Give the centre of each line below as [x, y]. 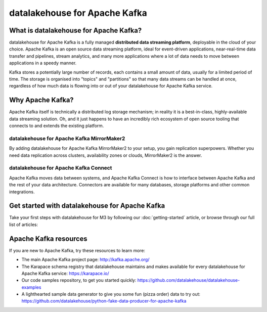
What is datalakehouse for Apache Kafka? [75, 30]
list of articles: [23, 224]
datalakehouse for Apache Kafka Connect [61, 168]
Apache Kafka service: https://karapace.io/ [65, 273]
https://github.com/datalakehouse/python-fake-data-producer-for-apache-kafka [104, 301]
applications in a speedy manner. [43, 63]
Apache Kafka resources [48, 239]
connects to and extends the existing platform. [56, 126]
